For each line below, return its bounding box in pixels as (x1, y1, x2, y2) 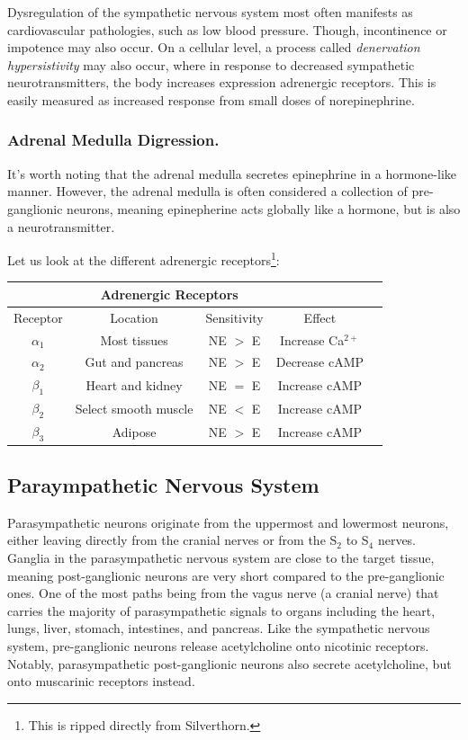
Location (110, 308, 158, 326)
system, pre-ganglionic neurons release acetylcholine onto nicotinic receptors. (7, 637, 429, 655)
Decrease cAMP (275, 352, 364, 371)
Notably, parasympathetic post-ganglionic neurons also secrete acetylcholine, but (7, 654, 452, 673)
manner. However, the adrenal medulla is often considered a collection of (7, 182, 408, 201)
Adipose (112, 422, 157, 441)
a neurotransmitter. (7, 217, 115, 236)
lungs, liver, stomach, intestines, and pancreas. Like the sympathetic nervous (7, 619, 430, 637)
